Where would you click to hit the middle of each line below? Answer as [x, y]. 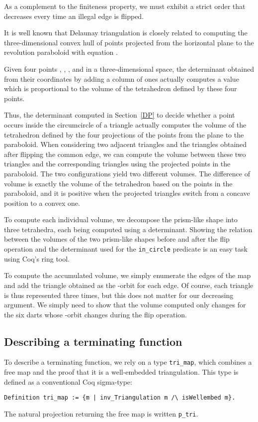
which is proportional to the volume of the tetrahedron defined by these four [121, 88]
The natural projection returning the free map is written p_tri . [101, 413]
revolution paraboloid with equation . [61, 52]
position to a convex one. [42, 203]
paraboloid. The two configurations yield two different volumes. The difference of [127, 173]
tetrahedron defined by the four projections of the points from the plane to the [124, 134]
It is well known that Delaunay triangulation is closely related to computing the [126, 33]
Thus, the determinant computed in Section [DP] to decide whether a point [120, 115]
